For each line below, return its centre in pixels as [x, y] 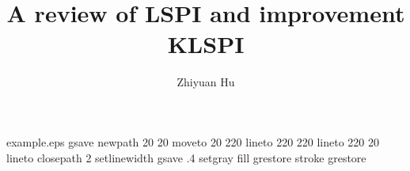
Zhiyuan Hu [206, 82]
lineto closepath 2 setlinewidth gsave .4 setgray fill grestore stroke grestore [186, 157]
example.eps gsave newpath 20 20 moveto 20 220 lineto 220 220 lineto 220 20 [193, 141]
